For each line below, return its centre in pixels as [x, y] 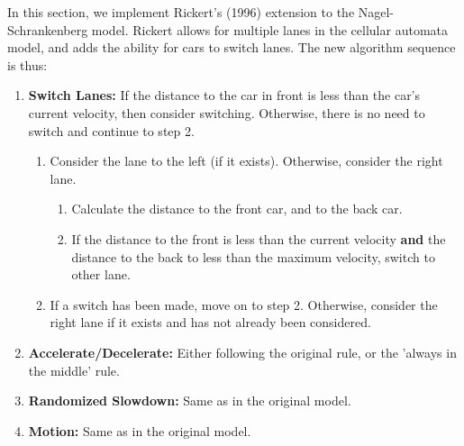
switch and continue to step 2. [111, 130]
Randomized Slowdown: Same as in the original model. [190, 400]
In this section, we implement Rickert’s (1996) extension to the [181, 12]
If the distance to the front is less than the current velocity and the [259, 238]
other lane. [101, 274]
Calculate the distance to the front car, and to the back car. [237, 209]
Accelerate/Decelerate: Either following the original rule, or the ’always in [242, 352]
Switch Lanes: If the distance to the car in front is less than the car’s [224, 95]
